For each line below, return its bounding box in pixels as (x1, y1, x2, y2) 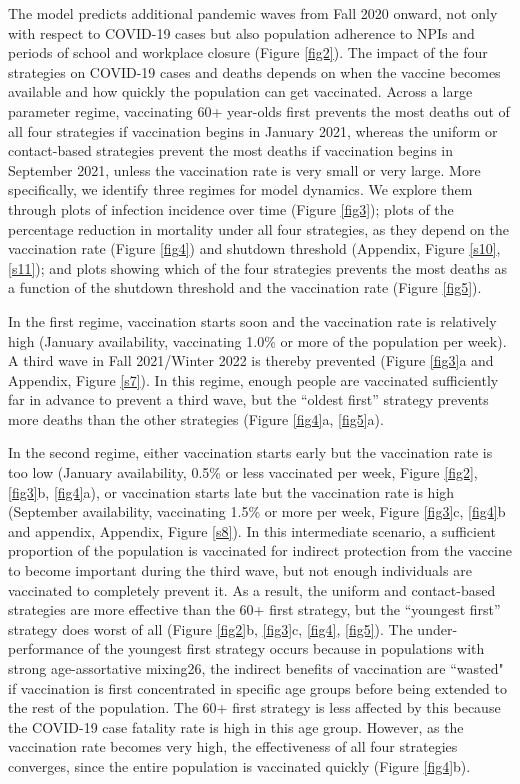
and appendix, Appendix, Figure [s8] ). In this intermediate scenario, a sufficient (8, 520, 496, 541)
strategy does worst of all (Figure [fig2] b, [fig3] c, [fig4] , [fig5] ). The (8, 618, 413, 639)
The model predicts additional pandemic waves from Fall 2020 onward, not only (8, 3, 498, 23)
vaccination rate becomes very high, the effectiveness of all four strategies (8, 736, 458, 757)
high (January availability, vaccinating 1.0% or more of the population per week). (8, 330, 507, 351)
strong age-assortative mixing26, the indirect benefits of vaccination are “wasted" (8, 658, 504, 678)
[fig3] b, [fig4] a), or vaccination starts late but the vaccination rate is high (8, 481, 455, 502)
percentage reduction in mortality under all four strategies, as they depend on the (8, 218, 509, 239)
